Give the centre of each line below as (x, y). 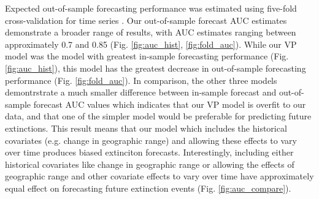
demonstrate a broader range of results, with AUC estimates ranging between (151, 32)
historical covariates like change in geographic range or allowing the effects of (150, 164)
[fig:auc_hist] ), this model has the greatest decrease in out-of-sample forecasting (156, 68)
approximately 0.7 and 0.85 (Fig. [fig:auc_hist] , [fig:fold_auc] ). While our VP (151, 44)
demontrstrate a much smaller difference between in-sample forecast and (141, 92)
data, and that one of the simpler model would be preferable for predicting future (158, 116)
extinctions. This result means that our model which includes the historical (146, 128)
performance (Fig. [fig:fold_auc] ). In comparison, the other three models (141, 80)
